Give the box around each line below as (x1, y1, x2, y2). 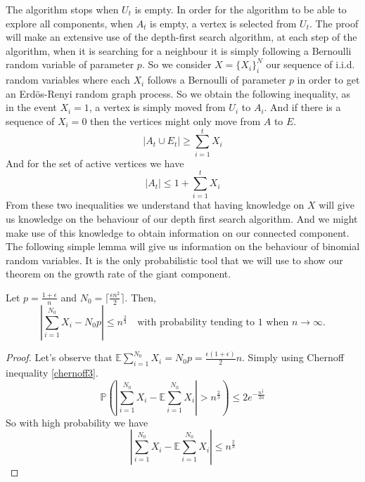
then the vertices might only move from (90, 113, 261, 128)
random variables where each (6, 72, 130, 87)
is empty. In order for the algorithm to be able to (134, 2, 347, 16)
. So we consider (141, 57, 212, 72)
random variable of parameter (6, 57, 134, 72)
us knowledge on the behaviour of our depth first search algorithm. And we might (6, 211, 358, 226)
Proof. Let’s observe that (6, 350, 113, 365)
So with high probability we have (6, 415, 148, 429)
